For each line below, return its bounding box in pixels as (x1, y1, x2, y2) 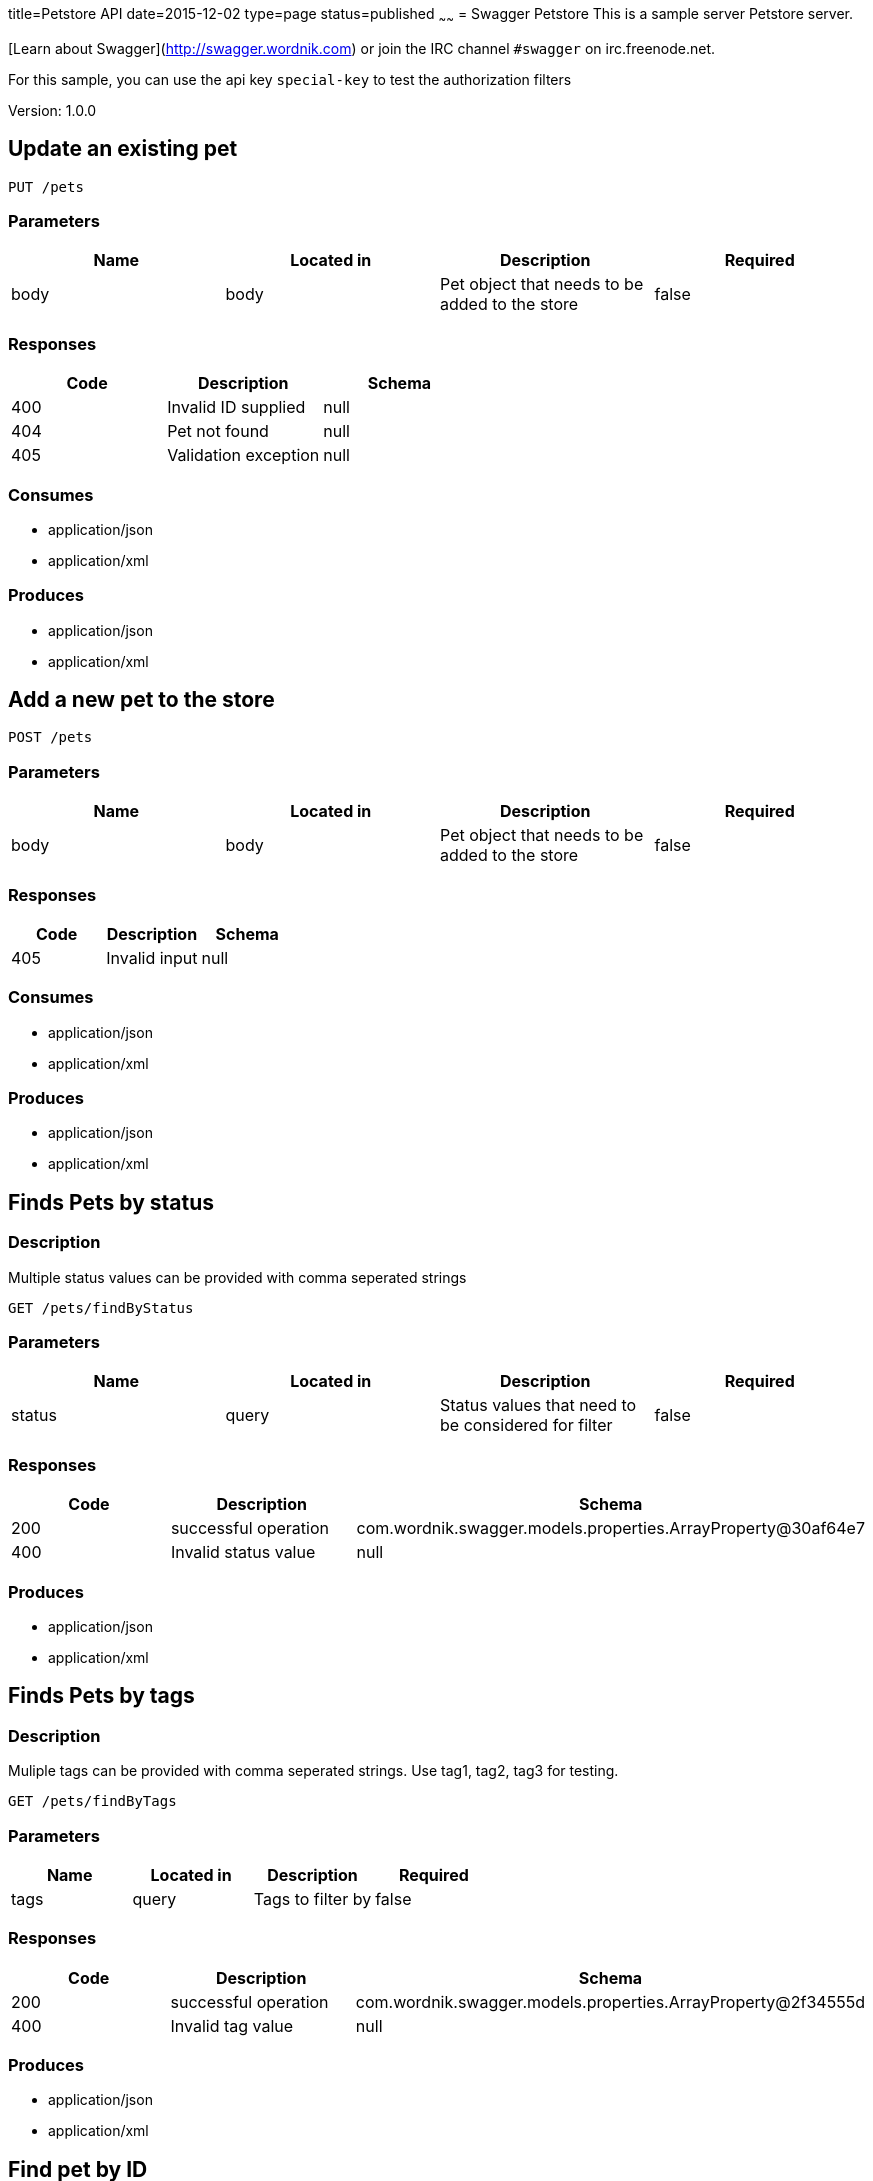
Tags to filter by (253, 1888, 372, 1909)
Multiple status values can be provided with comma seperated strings (8, 1268, 467, 1286)
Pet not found (167, 421, 269, 442)
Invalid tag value (170, 2015, 294, 2036)
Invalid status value (170, 1542, 316, 1563)
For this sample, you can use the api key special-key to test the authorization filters (8, 70, 572, 88)
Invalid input (106, 947, 198, 968)
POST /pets (8, 729, 93, 746)
